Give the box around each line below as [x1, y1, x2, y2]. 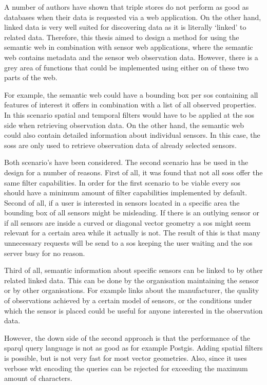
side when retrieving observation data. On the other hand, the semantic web [4, 119, 244, 130]
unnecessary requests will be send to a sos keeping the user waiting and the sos [4, 237, 253, 248]
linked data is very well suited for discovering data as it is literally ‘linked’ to [4, 22, 246, 32]
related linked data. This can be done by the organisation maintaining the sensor [4, 274, 259, 285]
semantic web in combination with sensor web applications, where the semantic [4, 42, 253, 52]
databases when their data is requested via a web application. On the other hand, [4, 11, 261, 22]
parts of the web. [4, 72, 58, 83]
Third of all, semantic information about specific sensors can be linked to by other [4, 265, 263, 276]
